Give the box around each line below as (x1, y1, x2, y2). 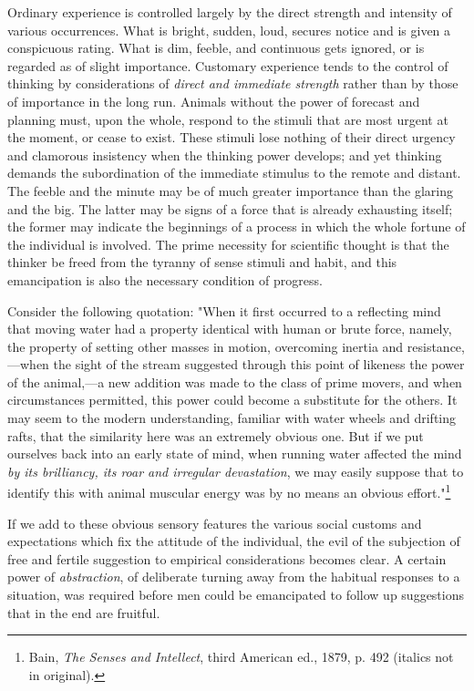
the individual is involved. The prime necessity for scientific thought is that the (7, 234, 449, 253)
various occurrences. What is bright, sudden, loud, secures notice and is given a (7, 20, 451, 39)
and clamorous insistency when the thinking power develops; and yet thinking (7, 145, 442, 164)
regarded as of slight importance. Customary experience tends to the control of (7, 56, 448, 75)
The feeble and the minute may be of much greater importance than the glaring (7, 180, 453, 200)
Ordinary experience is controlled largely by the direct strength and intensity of (7, 3, 452, 21)
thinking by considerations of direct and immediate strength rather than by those (7, 74, 459, 93)
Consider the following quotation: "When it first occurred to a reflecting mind (7, 301, 441, 320)
